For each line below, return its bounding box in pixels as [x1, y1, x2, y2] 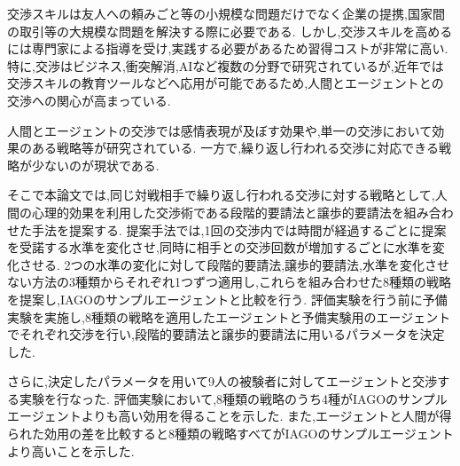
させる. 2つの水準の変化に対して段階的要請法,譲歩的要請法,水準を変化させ [19, 255, 449, 273]
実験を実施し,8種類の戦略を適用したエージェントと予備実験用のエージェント [7, 307, 451, 326]
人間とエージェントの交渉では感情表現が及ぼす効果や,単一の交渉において [7, 121, 433, 139]
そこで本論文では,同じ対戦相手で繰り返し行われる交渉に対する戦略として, [7, 186, 435, 204]
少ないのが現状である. [31, 155, 160, 174]
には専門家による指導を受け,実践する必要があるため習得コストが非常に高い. [7, 39, 448, 58]
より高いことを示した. [7, 441, 135, 460]
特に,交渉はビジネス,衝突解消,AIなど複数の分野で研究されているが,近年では [7, 56, 444, 75]
